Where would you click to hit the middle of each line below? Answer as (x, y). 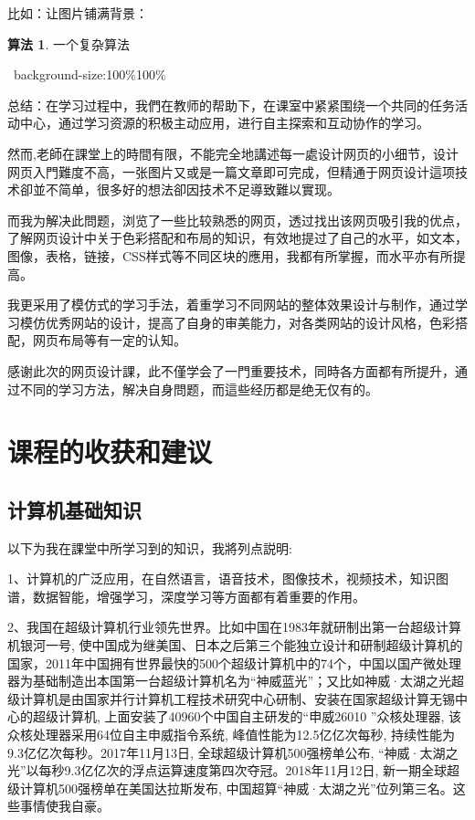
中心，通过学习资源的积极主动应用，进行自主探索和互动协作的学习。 (224, 123)
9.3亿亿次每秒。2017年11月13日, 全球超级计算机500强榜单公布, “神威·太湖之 (233, 752)
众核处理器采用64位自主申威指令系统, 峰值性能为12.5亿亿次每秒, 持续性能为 (231, 735)
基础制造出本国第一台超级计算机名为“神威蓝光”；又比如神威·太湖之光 (242, 681)
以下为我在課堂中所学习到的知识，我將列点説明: (150, 547)
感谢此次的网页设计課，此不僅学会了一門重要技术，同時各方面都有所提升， (231, 370)
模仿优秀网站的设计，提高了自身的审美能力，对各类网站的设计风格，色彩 (237, 322)
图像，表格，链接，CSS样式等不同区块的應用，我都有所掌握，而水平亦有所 (230, 255)
